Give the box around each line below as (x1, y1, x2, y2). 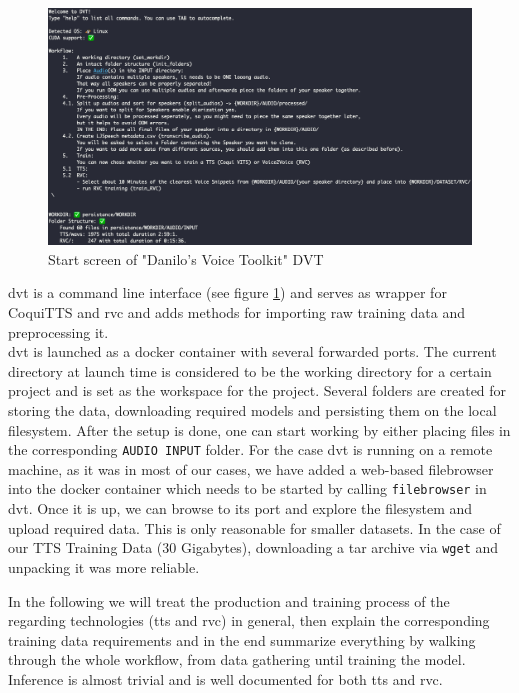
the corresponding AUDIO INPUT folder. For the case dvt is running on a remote (8, 439, 493, 460)
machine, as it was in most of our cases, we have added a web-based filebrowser (8, 458, 494, 479)
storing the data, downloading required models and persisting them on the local (8, 400, 497, 420)
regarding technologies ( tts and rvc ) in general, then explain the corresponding (8, 610, 490, 631)
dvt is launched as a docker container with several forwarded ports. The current (8, 341, 497, 362)
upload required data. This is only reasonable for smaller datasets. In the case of (8, 517, 501, 538)
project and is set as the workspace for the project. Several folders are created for (8, 380, 507, 401)
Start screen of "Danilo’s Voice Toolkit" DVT (48, 248, 324, 269)
